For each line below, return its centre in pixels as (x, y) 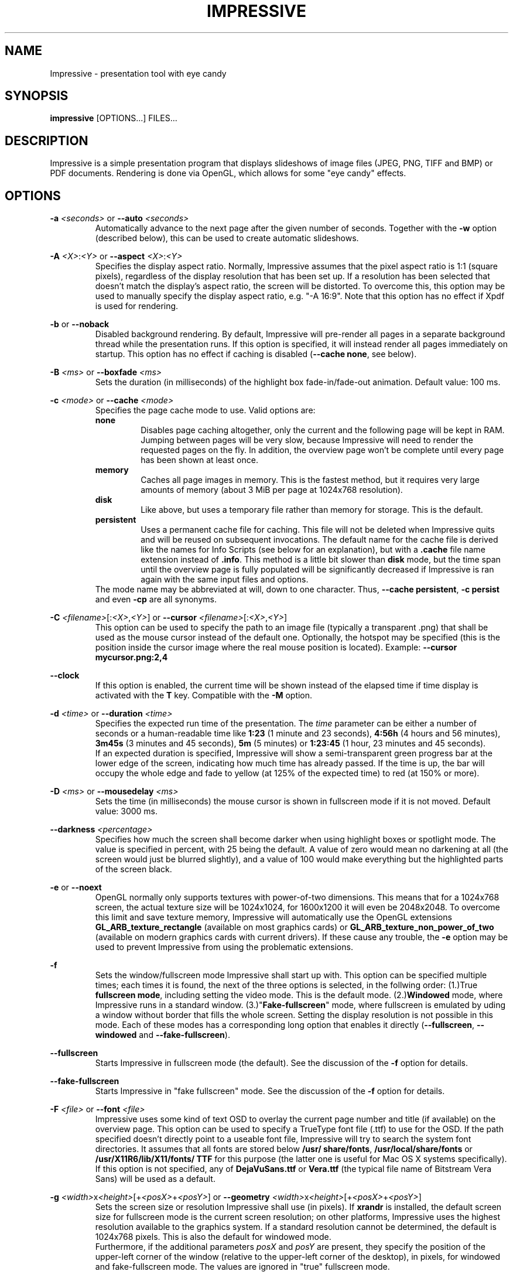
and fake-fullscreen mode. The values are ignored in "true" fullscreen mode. (242, 1267)
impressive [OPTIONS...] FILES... (114, 118)
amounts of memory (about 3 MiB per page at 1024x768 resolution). (272, 490)
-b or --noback (80, 324)
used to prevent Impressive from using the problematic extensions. (224, 947)
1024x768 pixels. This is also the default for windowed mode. (213, 1237)
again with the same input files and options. (225, 580)
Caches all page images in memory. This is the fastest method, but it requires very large (310, 480)
